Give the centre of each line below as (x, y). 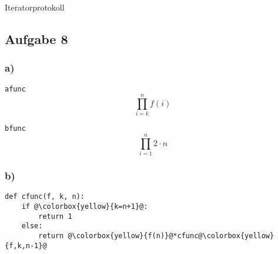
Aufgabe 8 (36, 38)
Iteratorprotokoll (35, 7)
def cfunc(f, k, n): (45, 197)
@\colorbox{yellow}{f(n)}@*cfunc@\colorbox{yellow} (171, 236)
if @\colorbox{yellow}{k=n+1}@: (85, 207)
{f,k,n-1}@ (26, 245)
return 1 (55, 216)
